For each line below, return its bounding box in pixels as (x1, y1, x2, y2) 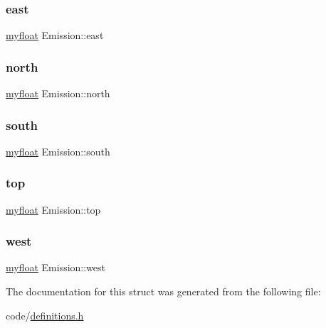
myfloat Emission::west (6, 260, 106, 275)
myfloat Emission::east (6, 28, 104, 43)
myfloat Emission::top (6, 202, 101, 217)
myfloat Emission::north (6, 86, 110, 101)
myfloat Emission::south (6, 143, 110, 158)
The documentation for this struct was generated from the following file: (6, 284, 321, 299)
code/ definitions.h (6, 307, 84, 322)
